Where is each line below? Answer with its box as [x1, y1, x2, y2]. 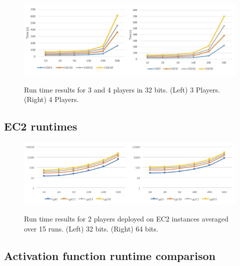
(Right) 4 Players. [24, 94, 79, 104]
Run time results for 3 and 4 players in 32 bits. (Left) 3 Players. [24, 84, 220, 94]
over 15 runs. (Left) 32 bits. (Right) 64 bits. [24, 223, 158, 233]
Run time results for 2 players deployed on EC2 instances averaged [24, 213, 228, 224]
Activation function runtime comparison [4, 247, 215, 263]
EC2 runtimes [4, 118, 77, 134]
